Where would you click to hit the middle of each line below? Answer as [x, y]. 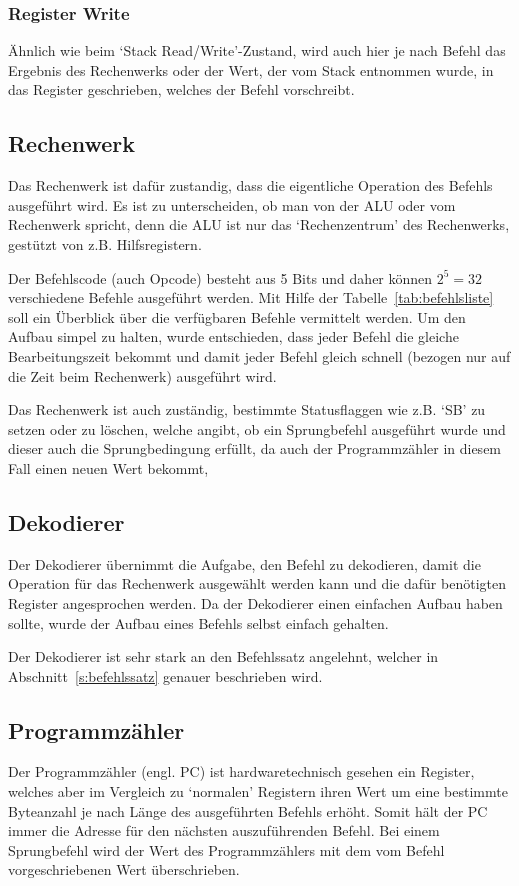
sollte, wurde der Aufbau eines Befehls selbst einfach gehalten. [198, 622]
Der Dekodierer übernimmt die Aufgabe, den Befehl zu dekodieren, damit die [244, 563]
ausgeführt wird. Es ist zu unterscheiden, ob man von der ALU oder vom [232, 204]
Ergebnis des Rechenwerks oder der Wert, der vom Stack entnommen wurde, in [251, 69]
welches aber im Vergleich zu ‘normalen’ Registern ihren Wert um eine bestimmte [258, 791]
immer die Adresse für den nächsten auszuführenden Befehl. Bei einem [224, 830]
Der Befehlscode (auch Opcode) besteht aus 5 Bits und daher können [220, 277]
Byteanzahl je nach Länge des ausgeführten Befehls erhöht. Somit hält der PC [248, 810]
